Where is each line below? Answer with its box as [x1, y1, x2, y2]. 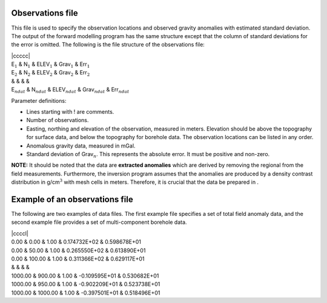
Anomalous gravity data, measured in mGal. [26, 142, 136, 149]
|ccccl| [11, 230, 28, 237]
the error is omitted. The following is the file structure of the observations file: [11, 41, 205, 48]
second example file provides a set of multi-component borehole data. [11, 218, 187, 226]
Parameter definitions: [11, 97, 67, 104]
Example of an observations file [11, 194, 133, 204]
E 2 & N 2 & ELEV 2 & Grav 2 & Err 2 [11, 69, 90, 78]
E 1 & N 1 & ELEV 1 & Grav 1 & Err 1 [11, 60, 90, 69]
